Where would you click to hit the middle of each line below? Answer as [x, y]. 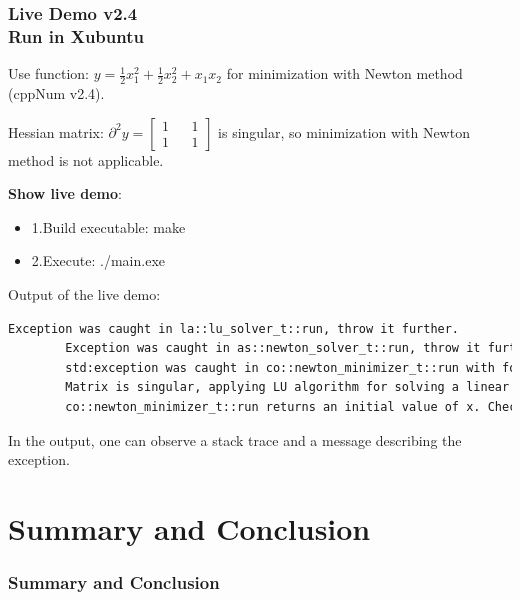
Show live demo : [65, 193]
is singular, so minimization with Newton [344, 131]
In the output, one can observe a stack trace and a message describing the [235, 439]
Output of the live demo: [84, 293]
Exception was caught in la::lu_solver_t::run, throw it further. [234, 328]
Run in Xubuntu [76, 35]
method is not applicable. [86, 159]
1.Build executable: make [108, 226]
